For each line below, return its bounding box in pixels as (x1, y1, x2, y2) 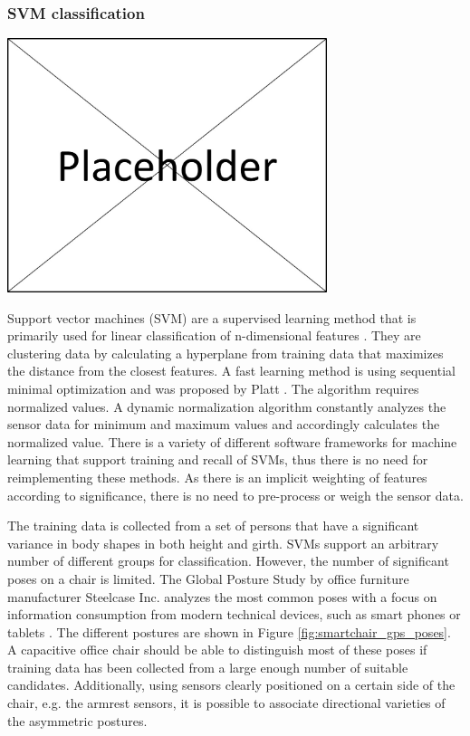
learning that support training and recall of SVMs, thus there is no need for (7, 450, 428, 469)
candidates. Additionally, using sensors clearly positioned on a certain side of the (7, 675, 456, 694)
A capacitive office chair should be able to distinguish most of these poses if (7, 640, 427, 659)
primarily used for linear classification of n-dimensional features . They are (7, 326, 421, 345)
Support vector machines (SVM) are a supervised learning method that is (7, 308, 417, 327)
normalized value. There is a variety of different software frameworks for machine (7, 432, 457, 451)
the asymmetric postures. (7, 711, 148, 730)
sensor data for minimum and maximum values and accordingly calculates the (7, 415, 440, 434)
